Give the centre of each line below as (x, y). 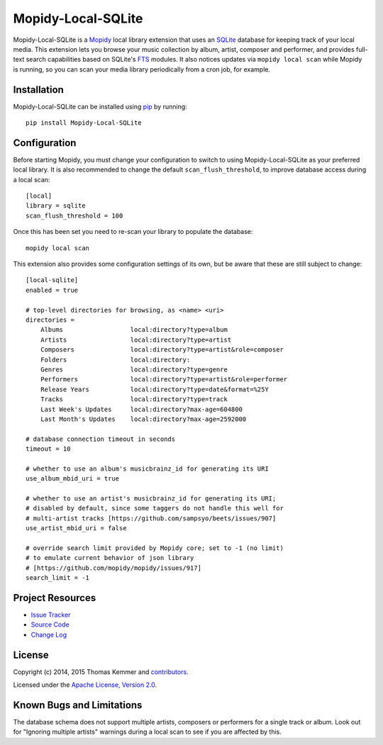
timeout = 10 (48, 449)
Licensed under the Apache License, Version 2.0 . (85, 685)
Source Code (50, 624)
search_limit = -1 (58, 578)
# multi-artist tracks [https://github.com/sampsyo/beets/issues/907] (151, 518)
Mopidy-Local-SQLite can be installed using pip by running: (100, 106)
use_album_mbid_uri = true (73, 479)
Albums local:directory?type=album (134, 330)
